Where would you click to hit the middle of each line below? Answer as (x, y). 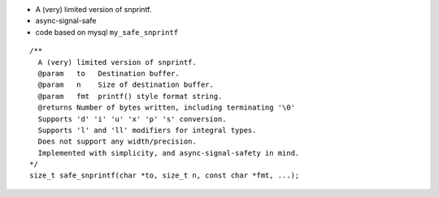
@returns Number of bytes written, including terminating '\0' (167, 108)
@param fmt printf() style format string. (130, 96)
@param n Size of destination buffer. (126, 85)
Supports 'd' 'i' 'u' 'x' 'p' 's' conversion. (132, 119)
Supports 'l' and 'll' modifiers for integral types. (147, 130)
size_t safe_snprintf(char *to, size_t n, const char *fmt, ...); (165, 176)
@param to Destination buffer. (109, 73)
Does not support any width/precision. (117, 141)
